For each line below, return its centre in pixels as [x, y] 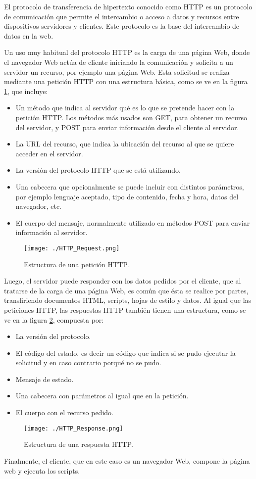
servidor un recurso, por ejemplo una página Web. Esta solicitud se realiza [117, 72]
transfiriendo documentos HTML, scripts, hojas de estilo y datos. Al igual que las [128, 300]
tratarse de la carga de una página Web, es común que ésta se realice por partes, [126, 290]
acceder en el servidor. [49, 153]
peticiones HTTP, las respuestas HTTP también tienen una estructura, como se [125, 310]
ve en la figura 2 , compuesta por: [54, 319]
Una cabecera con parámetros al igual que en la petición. [102, 396]
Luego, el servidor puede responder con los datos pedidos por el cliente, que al [123, 281]
